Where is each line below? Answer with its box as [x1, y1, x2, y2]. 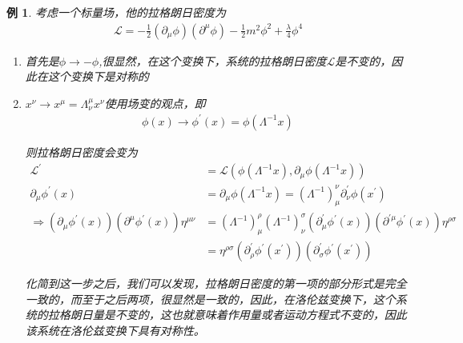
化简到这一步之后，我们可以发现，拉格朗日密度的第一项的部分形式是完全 [25, 275, 407, 292]
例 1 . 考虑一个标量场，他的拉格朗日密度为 [6, 4, 226, 20]
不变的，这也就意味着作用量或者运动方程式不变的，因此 [115, 306, 407, 323]
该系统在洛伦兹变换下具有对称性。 [25, 322, 205, 339]
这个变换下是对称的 [47, 68, 149, 85]
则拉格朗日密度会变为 [25, 143, 138, 160]
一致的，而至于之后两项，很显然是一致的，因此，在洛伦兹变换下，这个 [25, 290, 396, 307]
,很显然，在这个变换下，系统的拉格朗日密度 [99, 52, 327, 69]
